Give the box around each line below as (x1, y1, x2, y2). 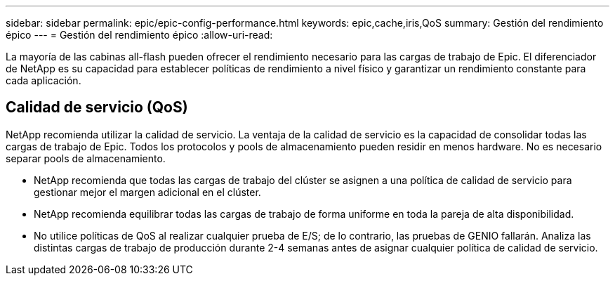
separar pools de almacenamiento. (6, 152, 166, 164)
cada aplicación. (6, 74, 81, 86)
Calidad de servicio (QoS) (6, 98, 188, 117)
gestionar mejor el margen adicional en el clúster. (34, 185, 261, 198)
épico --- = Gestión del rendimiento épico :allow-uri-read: (6, 29, 273, 41)
